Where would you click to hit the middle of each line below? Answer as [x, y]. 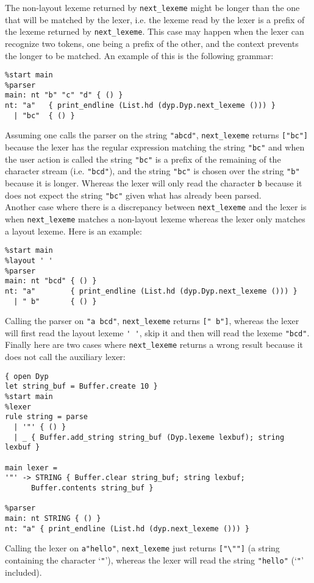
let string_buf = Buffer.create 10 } [81, 387]
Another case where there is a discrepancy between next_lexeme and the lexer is [156, 207]
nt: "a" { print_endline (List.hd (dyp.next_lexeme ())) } [127, 528]
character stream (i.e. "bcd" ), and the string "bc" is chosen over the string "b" [152, 171]
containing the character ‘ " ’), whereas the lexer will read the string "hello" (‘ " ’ [154, 560]
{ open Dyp [27, 376]
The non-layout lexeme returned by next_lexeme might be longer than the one [152, 7]
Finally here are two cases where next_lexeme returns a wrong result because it [154, 344]
